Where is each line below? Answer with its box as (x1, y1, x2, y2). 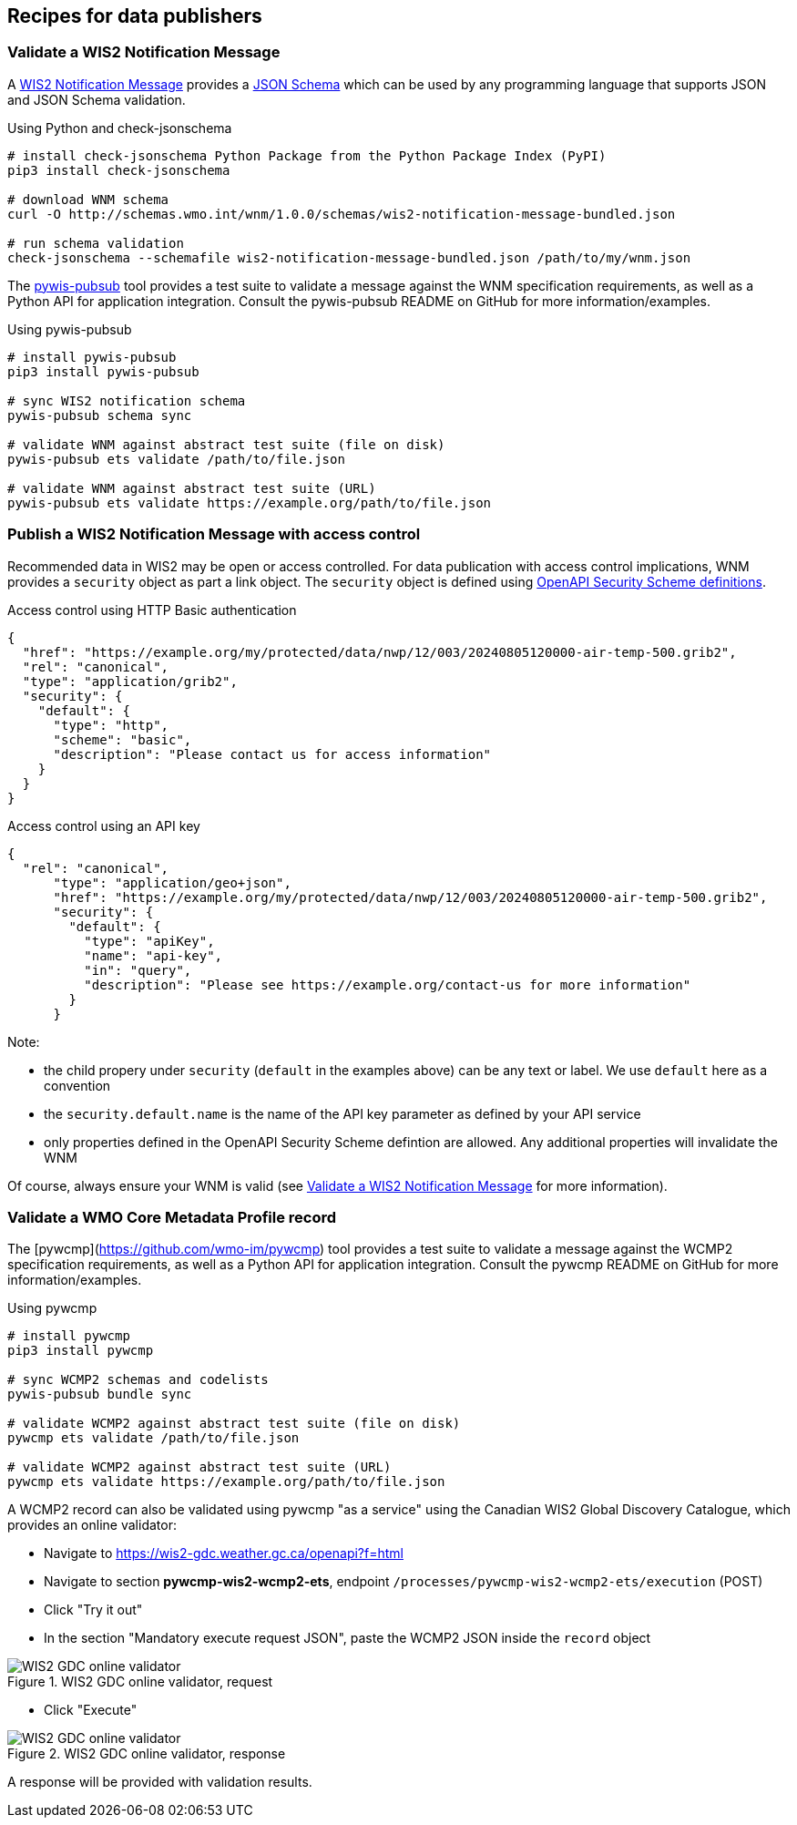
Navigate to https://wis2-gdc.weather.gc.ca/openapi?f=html (44, 1545, 404, 1562)
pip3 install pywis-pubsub (7, 364, 199, 379)
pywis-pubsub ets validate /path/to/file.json (7, 451, 345, 467)
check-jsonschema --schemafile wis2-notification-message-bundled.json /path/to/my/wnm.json (7, 250, 691, 265)
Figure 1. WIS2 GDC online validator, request (7, 1674, 273, 1690)
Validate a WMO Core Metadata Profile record (7, 1207, 337, 1226)
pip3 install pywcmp (7, 1343, 154, 1358)
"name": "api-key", (84, 948, 223, 963)
